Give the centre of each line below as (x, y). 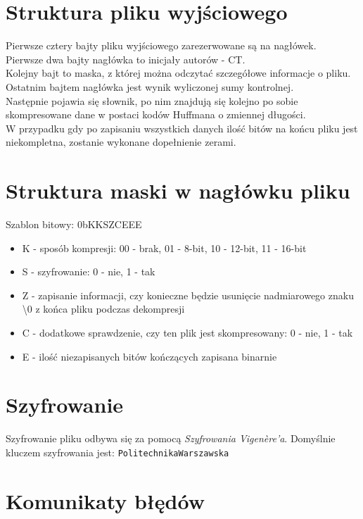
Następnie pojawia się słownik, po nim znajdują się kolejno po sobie (152, 100)
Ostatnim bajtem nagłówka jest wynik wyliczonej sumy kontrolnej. (150, 86)
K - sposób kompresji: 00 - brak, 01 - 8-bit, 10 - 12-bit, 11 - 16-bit (164, 248)
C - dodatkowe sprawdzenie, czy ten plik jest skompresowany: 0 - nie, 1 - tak (187, 332)
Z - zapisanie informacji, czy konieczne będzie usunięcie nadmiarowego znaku (188, 295)
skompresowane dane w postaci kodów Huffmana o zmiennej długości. (156, 114)
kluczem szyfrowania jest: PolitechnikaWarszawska (117, 452)
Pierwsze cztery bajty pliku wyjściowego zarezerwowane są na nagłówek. (161, 45)
